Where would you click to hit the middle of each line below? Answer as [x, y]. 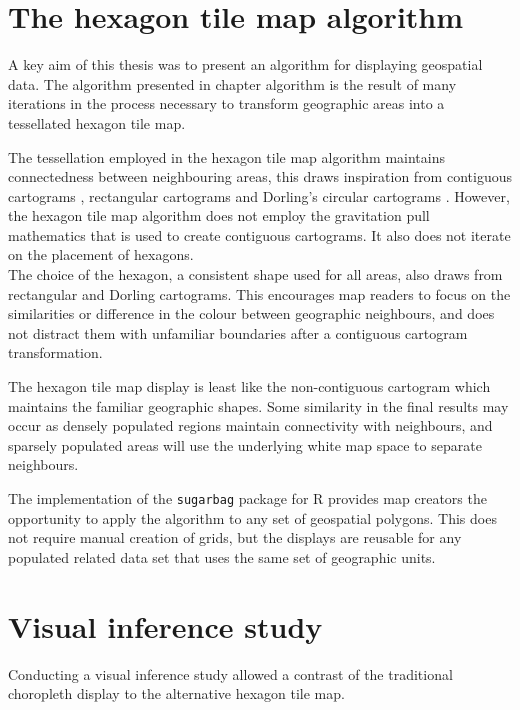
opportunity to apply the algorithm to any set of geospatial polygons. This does [252, 517]
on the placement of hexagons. [101, 254]
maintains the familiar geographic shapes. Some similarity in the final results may [258, 405]
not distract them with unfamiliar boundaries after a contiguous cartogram [238, 332]
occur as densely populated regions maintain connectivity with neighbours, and [250, 425]
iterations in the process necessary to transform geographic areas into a [226, 103]
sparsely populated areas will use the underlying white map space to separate [245, 444]
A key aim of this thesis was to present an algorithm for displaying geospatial [245, 64]
